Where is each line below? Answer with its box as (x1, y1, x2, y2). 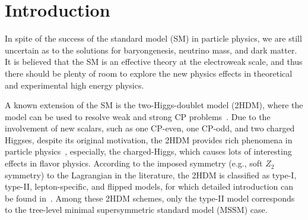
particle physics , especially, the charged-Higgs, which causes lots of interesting (5, 145, 292, 158)
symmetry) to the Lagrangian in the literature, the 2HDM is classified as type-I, (5, 168, 297, 181)
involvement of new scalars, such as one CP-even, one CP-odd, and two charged (5, 122, 295, 134)
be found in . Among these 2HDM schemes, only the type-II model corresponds (5, 191, 295, 204)
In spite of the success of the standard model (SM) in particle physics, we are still (5, 32, 302, 45)
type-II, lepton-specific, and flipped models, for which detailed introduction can (5, 180, 294, 193)
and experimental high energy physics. (5, 78, 144, 91)
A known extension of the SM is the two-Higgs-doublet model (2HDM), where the (5, 99, 303, 111)
